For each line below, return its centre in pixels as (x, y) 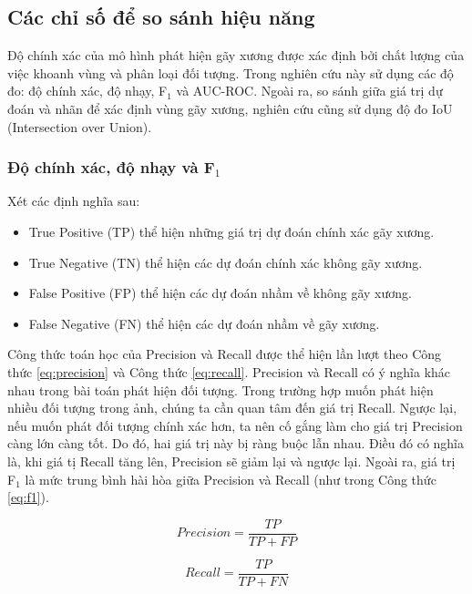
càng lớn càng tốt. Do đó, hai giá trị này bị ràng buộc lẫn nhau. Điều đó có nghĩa (236, 443)
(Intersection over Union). (80, 126)
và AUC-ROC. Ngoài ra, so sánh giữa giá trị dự (309, 91)
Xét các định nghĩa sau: (74, 201)
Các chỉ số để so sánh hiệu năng (161, 17)
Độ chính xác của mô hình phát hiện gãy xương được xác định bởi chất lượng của (236, 55)
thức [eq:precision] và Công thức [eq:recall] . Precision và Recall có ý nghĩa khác (229, 371)
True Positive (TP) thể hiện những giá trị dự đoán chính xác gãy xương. (231, 231)
